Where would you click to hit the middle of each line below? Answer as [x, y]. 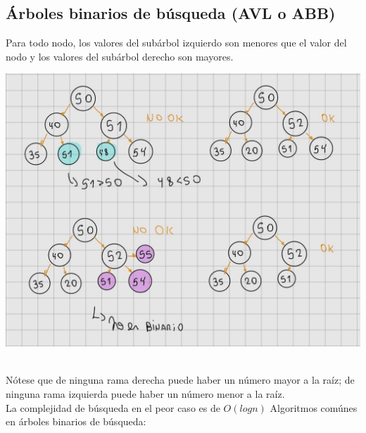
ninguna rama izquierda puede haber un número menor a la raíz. [145, 394]
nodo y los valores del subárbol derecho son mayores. [120, 56]
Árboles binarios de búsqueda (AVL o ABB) [171, 13]
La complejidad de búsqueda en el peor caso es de [113, 407]
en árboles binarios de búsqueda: [76, 421]
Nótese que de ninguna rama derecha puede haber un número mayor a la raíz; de [180, 380]
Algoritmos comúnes [314, 407]
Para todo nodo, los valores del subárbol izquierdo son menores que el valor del [176, 43]
